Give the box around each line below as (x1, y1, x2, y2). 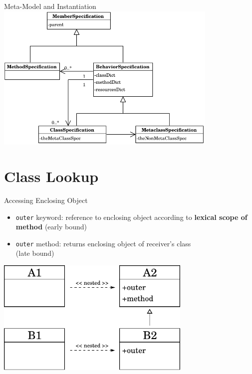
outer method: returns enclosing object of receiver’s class (15, 238, 191, 248)
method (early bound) (15, 221, 87, 232)
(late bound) (15, 248, 54, 258)
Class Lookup (4, 166, 99, 186)
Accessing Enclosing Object (4, 194, 88, 205)
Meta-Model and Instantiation (4, 1, 96, 11)
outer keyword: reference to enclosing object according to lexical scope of (15, 211, 248, 222)
